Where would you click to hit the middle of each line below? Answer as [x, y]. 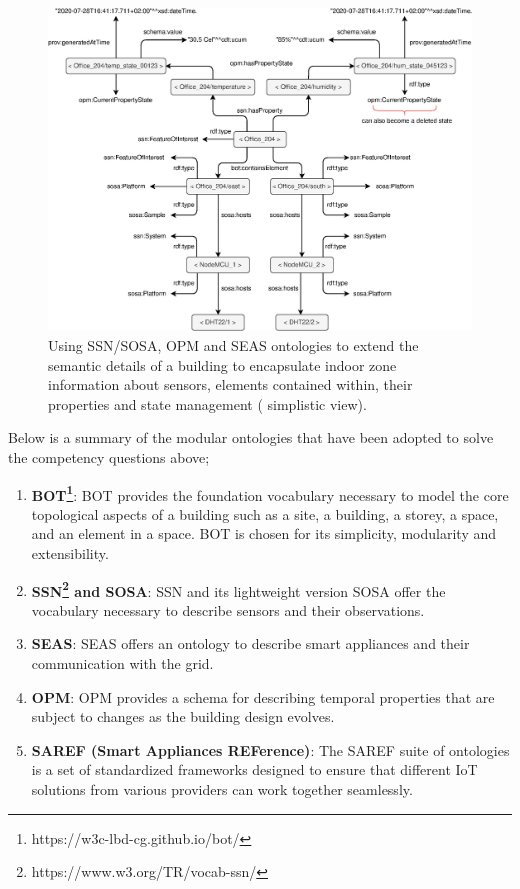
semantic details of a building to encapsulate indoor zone [222, 364]
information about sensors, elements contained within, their [230, 384]
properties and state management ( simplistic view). [207, 403]
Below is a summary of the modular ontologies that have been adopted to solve [251, 437]
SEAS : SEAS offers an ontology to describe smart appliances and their [250, 643]
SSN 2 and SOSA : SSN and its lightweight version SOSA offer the [238, 589]
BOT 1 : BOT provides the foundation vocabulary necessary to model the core [270, 493]
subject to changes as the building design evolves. [183, 716]
